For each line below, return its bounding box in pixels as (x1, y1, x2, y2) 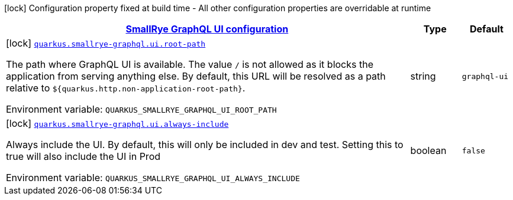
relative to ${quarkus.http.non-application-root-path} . (6, 82, 246, 94)
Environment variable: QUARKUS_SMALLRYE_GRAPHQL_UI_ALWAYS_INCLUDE (6, 172, 300, 183)
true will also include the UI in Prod (6, 150, 161, 162)
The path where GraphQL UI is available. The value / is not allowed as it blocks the (6, 58, 373, 70)
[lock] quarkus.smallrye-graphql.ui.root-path (6, 37, 206, 49)
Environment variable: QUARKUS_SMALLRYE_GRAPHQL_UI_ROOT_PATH (6, 103, 277, 115)
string (410, 70, 436, 82)
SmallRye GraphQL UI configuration (125, 23, 289, 35)
